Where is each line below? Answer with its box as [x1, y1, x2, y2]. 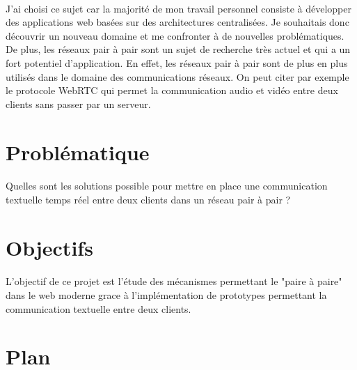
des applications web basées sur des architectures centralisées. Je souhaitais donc [6, 15, 349, 29]
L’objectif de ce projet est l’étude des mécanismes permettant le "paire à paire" [6, 274, 342, 288]
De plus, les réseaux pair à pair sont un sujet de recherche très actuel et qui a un [6, 42, 351, 56]
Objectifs [6, 233, 93, 261]
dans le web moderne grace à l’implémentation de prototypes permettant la [6, 288, 327, 302]
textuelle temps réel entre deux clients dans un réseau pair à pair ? [6, 192, 291, 206]
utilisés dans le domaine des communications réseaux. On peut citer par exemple [6, 69, 349, 84]
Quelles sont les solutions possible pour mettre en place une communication [6, 178, 328, 193]
